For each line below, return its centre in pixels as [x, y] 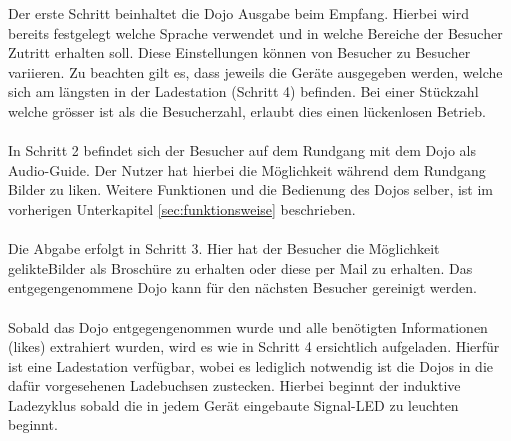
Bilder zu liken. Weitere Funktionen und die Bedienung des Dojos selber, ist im [250, 189]
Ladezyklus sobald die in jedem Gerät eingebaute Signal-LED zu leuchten [233, 404]
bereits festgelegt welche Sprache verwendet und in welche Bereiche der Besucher [255, 32]
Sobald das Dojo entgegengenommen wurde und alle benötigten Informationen [248, 326]
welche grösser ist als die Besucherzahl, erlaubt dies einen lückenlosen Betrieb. [247, 110]
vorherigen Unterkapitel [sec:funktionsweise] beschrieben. [182, 208]
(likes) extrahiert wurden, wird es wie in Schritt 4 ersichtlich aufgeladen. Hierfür [254, 346]
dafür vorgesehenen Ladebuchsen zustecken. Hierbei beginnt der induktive [234, 385]
